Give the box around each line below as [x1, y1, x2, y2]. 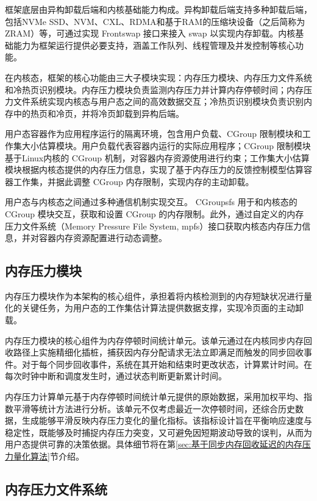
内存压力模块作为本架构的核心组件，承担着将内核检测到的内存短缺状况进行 [5, 289, 304, 302]
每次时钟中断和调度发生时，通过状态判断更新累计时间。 [5, 370, 227, 382]
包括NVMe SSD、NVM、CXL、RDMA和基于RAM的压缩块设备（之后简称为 [5, 15, 305, 27]
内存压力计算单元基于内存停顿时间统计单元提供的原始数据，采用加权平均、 [5, 390, 304, 403]
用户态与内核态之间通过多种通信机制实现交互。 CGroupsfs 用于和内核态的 [5, 195, 297, 208]
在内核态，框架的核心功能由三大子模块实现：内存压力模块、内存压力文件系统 [5, 71, 312, 83]
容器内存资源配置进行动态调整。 [38, 231, 167, 244]
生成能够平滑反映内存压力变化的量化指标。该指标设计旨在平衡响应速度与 [21, 414, 312, 427]
